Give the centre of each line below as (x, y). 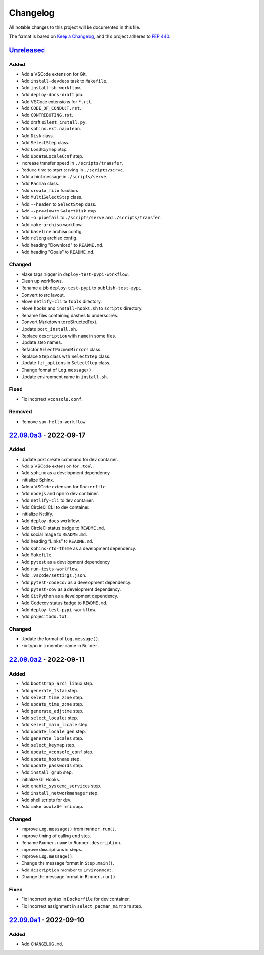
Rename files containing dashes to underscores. (70, 315)
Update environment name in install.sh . (65, 377)
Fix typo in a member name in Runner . (60, 646)
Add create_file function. (50, 190)
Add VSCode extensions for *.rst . (57, 101)
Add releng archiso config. (49, 238)
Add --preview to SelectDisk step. (59, 211)
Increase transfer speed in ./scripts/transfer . (72, 163)
